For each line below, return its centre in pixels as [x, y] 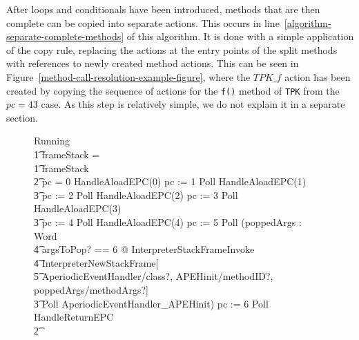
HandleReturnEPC [74, 317]
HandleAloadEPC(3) [78, 208]
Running [52, 141]
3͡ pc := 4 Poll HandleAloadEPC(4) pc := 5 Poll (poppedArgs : [168, 221]
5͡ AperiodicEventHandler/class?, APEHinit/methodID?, [154, 276]
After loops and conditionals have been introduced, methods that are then [163, 9]
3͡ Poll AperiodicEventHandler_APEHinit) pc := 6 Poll [151, 303]
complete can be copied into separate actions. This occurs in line [143, 22]
